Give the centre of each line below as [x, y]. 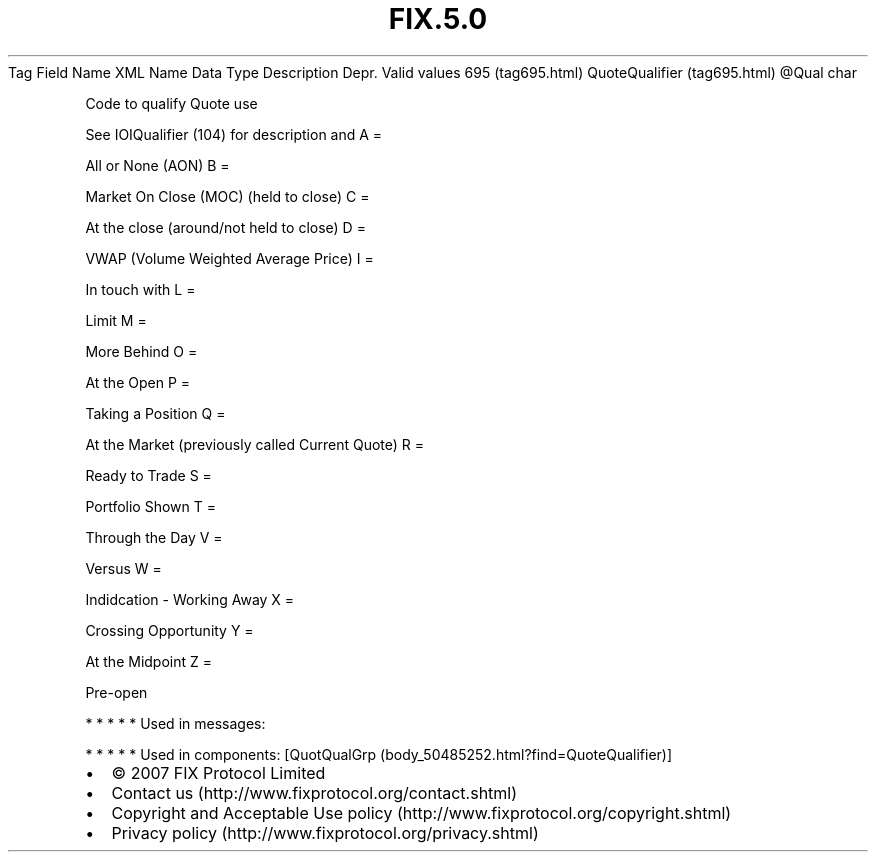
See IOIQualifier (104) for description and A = [234, 134]
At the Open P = [138, 382]
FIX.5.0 [438, 19]
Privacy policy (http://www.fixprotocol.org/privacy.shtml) [325, 832]
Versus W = [123, 568]
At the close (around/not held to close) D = [225, 227]
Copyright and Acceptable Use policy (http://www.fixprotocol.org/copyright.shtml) [421, 812]
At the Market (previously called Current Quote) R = [255, 444]
